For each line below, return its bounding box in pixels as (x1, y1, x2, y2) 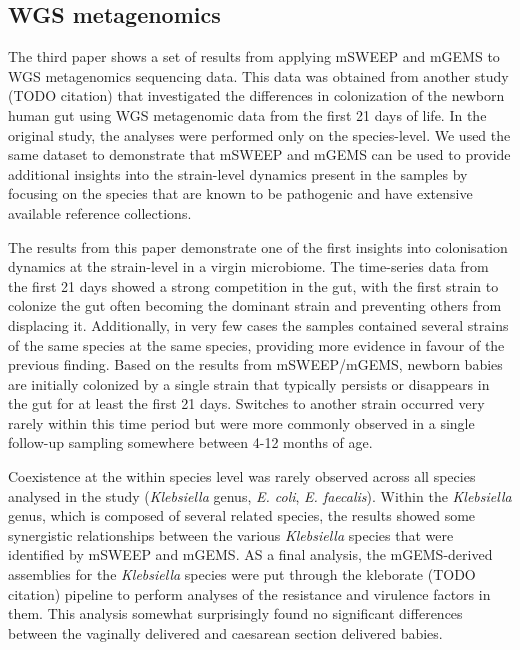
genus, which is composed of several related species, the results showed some (8, 505, 476, 526)
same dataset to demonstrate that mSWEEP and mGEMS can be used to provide (8, 144, 511, 165)
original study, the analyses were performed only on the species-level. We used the (8, 124, 511, 145)
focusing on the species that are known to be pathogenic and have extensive (8, 183, 473, 204)
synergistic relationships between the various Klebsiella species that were (8, 524, 454, 545)
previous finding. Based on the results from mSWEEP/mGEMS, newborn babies (8, 354, 503, 375)
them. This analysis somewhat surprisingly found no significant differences (8, 603, 463, 624)
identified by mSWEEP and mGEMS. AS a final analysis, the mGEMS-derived (8, 544, 493, 565)
